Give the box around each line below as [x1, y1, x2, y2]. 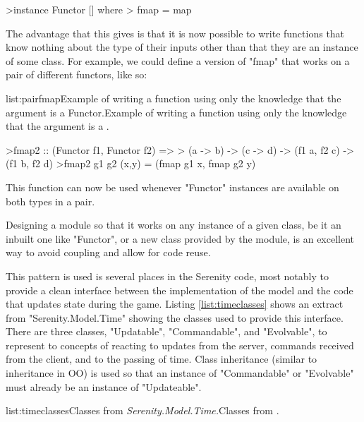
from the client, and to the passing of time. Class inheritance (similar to [6, 351, 317, 366]
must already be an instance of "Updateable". [6, 379, 202, 394]
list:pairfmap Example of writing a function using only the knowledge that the [6, 90, 341, 105]
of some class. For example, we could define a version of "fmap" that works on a [6, 53, 350, 68]
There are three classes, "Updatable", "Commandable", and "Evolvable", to [6, 324, 327, 339]
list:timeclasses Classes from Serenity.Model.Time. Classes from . [6, 403, 279, 418]
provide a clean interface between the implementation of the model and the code [6, 282, 353, 297]
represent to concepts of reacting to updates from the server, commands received [6, 337, 354, 352]
